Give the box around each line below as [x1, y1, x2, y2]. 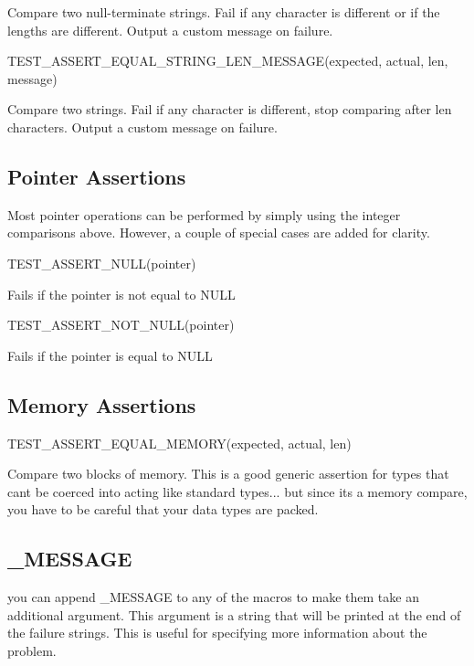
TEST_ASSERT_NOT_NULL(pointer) [7, 315, 235, 334]
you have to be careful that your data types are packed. [7, 500, 319, 519]
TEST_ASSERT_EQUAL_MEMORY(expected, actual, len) [7, 433, 352, 452]
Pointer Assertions [7, 162, 186, 190]
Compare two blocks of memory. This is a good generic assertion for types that [7, 464, 449, 483]
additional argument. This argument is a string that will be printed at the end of [7, 605, 461, 624]
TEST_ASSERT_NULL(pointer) [7, 253, 196, 272]
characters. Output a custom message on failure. [7, 117, 278, 136]
